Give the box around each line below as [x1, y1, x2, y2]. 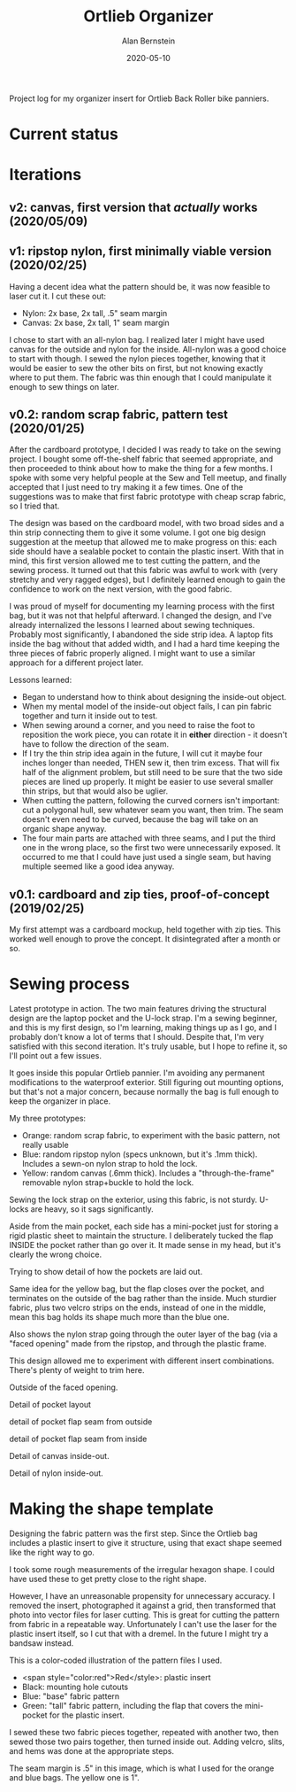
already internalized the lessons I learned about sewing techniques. [9, 620, 255, 631]
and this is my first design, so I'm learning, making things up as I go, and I [9, 1022, 277, 1033]
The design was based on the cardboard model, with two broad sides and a [9, 518, 285, 529]
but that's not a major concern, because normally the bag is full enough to [9, 1087, 279, 1098]
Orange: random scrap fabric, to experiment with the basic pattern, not [21, 1130, 281, 1141]
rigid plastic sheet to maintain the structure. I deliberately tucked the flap [9, 1230, 274, 1241]
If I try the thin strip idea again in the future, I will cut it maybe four [21, 749, 263, 759]
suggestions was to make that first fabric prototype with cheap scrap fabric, [9, 492, 286, 502]
